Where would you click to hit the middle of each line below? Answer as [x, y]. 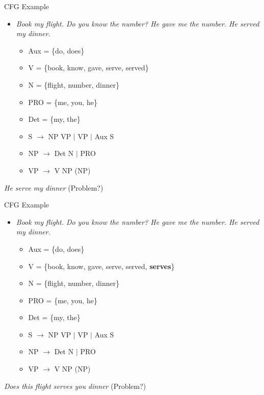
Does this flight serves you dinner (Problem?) [75, 386]
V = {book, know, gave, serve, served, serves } [101, 266]
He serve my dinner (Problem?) [54, 187]
